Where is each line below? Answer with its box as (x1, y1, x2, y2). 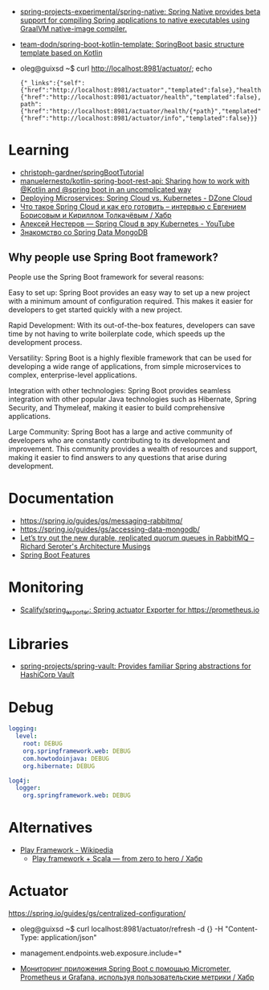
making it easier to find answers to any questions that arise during (8, 452, 227, 462)
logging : (8, 725, 38, 733)
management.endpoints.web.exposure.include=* (19, 948, 182, 958)
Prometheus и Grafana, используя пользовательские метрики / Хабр (19, 972, 255, 982)
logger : (15, 784, 42, 792)
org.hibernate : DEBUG (22, 762, 95, 770)
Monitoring (8, 578, 84, 596)
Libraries (8, 635, 69, 653)
